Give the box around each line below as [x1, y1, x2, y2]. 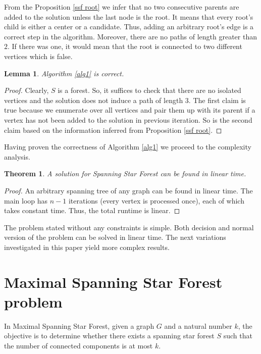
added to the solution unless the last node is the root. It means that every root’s [4, 11, 253, 22]
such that [223, 330, 252, 341]
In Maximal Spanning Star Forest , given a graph [4, 320, 154, 331]
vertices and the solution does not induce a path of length [4, 94, 183, 105]
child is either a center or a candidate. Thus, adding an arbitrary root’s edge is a [4, 21, 254, 32]
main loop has [4, 195, 48, 206]
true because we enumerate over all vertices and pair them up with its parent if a [4, 105, 255, 115]
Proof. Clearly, [4, 85, 49, 95]
